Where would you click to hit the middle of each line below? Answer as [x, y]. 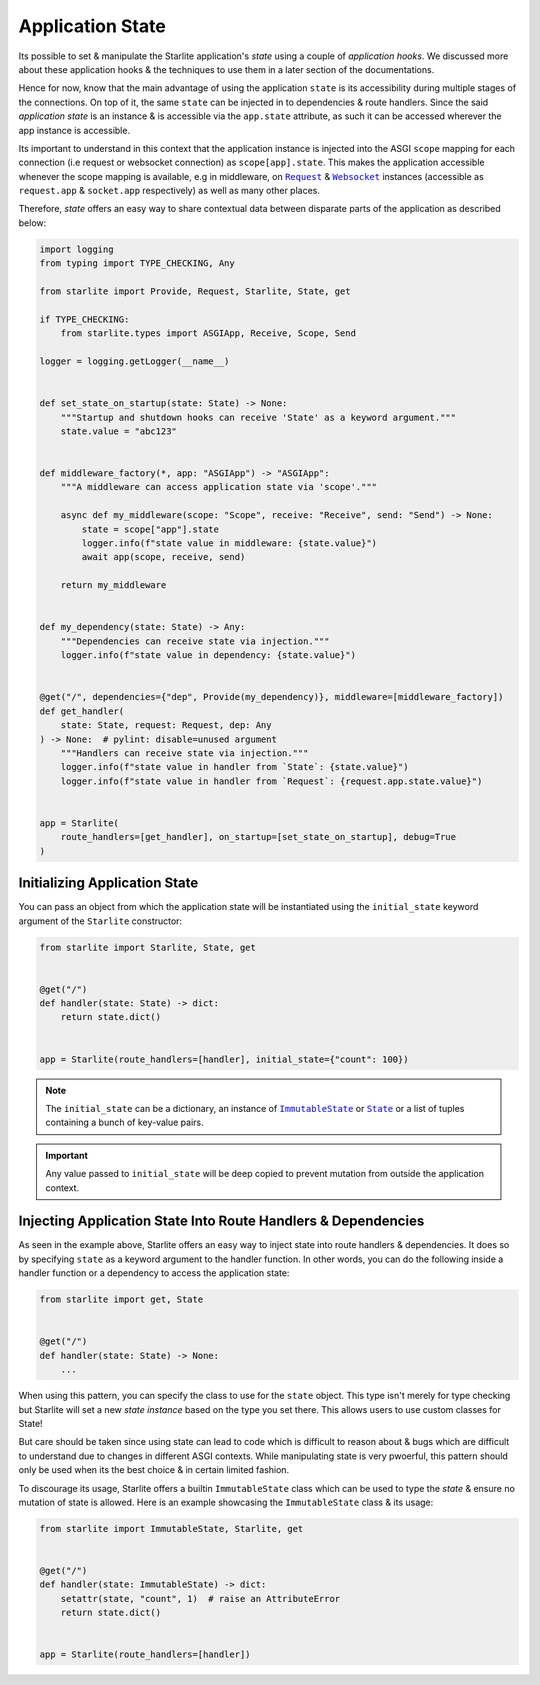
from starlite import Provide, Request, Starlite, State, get [195, 291]
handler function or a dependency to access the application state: [154, 1273]
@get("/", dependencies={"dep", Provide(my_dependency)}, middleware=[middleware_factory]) [271, 697]
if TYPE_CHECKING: [84, 319]
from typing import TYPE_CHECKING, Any [137, 263]
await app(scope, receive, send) [163, 557]
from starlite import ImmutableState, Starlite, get [171, 1528]
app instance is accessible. [74, 130]
